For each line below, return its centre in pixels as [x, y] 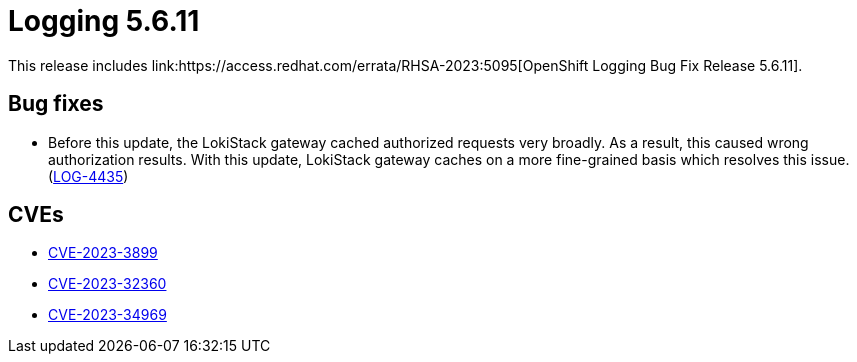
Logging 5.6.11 [104, 21]
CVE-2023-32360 [107, 284]
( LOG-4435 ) [88, 176]
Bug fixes [56, 104]
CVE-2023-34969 [107, 315]
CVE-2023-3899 [103, 253]
